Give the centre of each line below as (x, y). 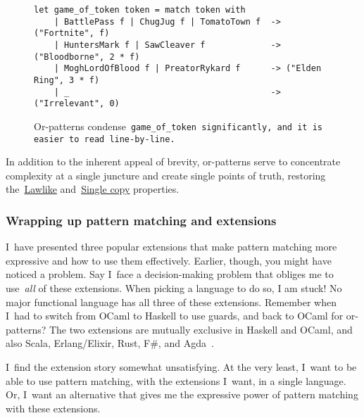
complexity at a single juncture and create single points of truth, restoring (166, 175)
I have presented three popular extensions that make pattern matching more (171, 247)
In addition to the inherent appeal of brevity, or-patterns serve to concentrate (173, 161)
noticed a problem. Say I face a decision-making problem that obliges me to (170, 274)
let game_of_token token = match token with (140, 10)
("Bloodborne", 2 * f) (87, 57)
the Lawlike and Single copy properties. (93, 189)
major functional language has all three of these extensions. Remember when (171, 302)
